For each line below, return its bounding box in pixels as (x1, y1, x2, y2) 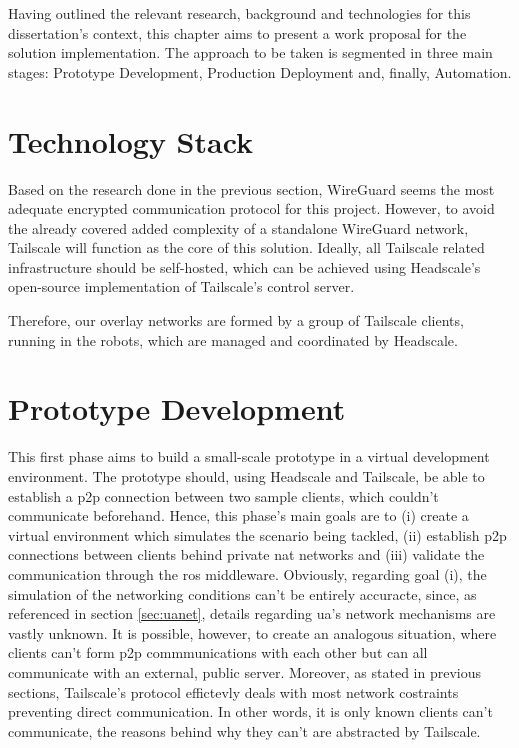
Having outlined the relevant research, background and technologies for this (8, 3, 471, 23)
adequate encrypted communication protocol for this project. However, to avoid (8, 198, 495, 219)
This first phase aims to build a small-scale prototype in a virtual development (8, 446, 490, 467)
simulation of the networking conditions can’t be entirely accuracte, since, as (8, 583, 477, 604)
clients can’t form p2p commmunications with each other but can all (8, 642, 428, 663)
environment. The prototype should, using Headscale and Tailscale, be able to (8, 465, 485, 486)
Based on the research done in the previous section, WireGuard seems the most (8, 178, 495, 199)
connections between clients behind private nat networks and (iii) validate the (8, 544, 485, 565)
